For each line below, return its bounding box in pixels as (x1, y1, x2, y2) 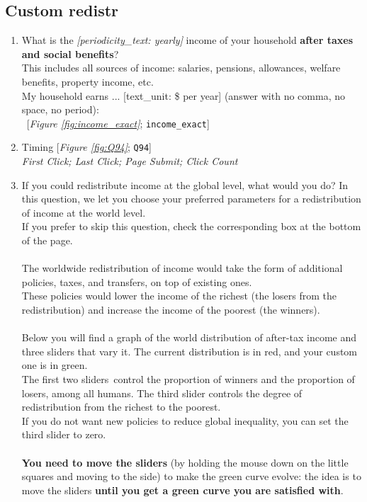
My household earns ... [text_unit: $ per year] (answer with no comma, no (21, 88, 345, 103)
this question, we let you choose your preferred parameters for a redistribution (21, 191, 361, 206)
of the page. (21, 233, 73, 248)
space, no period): (21, 102, 99, 117)
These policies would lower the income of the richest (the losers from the (21, 288, 337, 303)
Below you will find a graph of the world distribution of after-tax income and (21, 330, 356, 345)
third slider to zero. (21, 427, 106, 442)
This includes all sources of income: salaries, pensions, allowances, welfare (21, 60, 341, 75)
